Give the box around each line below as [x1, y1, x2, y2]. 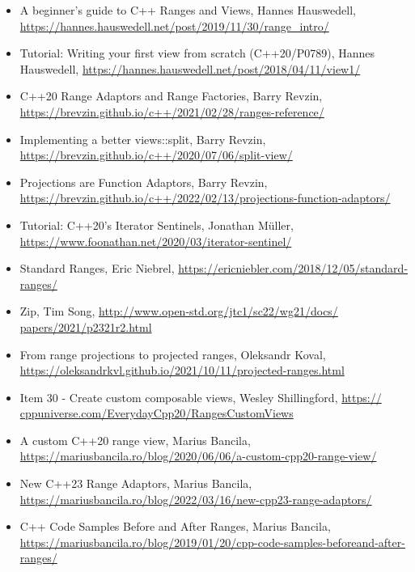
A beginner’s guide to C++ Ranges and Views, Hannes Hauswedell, [19, 2, 356, 18]
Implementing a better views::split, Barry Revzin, [19, 130, 266, 147]
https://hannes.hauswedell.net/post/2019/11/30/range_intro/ [19, 17, 329, 34]
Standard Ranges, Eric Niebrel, [19, 260, 175, 277]
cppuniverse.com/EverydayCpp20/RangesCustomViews [19, 405, 294, 422]
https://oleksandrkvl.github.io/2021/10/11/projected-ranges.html [19, 362, 345, 379]
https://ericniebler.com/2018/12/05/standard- [178, 260, 409, 277]
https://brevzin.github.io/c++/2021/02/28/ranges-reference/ [19, 103, 324, 120]
